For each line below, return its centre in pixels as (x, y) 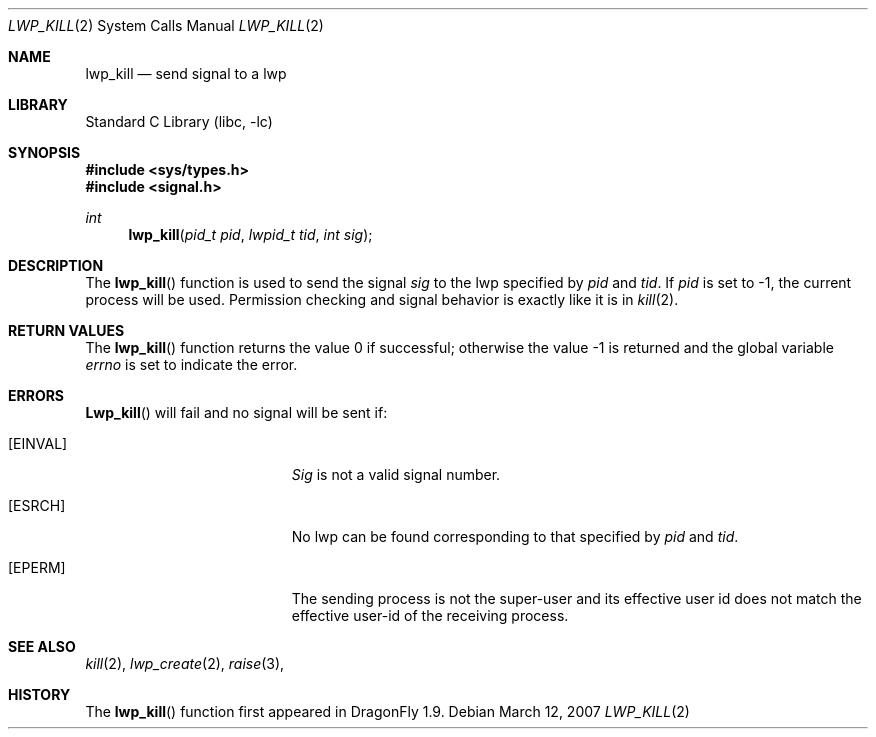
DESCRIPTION (56, 265)
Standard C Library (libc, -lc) (179, 121)
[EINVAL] (38, 443)
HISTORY (39, 694)
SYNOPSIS (44, 152)
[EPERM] (37, 567)
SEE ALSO (42, 646)
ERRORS (36, 395)
